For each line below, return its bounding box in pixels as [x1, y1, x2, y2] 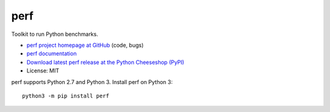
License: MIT [26, 67, 59, 74]
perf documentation [26, 50, 77, 57]
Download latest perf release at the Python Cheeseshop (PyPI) [26, 58, 185, 66]
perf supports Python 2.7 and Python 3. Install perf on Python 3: [11, 78, 173, 85]
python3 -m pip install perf [22, 92, 109, 99]
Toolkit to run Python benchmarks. [11, 30, 98, 38]
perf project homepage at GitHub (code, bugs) [26, 41, 144, 49]
